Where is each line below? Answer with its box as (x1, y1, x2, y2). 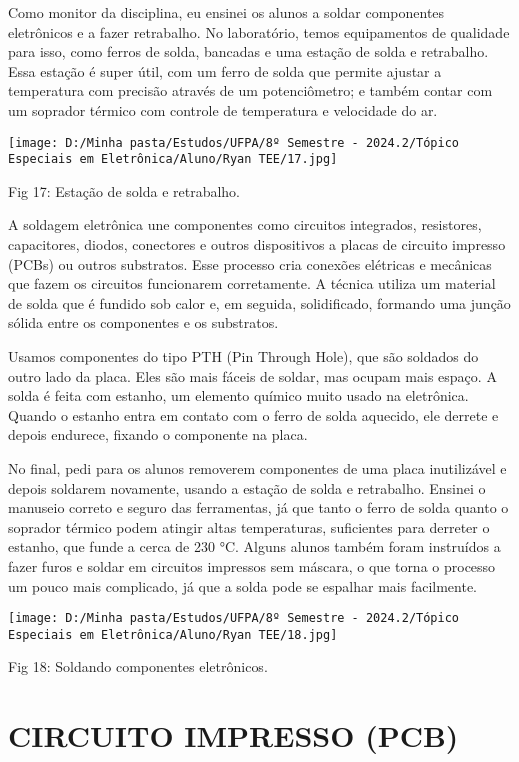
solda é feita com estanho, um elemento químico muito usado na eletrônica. (8, 385, 469, 406)
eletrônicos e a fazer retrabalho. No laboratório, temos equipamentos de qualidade (8, 21, 510, 42)
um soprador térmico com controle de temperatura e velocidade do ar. (8, 99, 438, 120)
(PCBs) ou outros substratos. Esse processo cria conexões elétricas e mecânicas (8, 253, 492, 274)
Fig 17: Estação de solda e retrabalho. (8, 180, 241, 201)
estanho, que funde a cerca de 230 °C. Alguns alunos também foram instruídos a (8, 536, 501, 557)
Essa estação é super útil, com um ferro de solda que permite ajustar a (8, 60, 442, 81)
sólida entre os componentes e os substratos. (8, 312, 279, 333)
